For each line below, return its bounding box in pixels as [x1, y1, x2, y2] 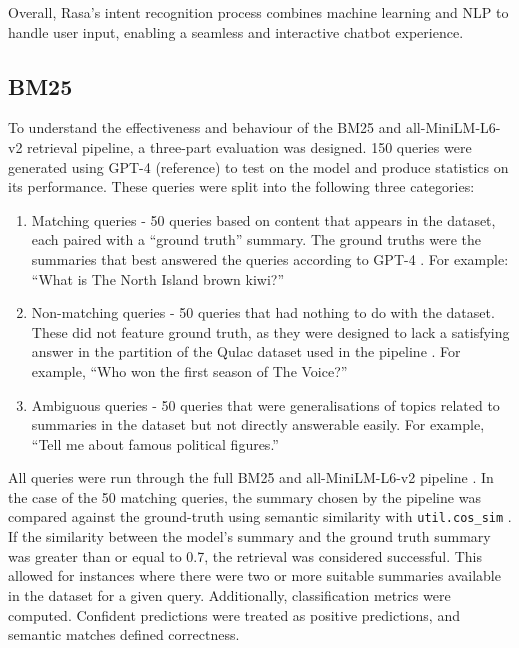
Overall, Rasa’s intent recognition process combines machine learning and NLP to [8, 2, 509, 22]
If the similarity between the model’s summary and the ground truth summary [8, 526, 491, 547]
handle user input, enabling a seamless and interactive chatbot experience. [8, 21, 464, 42]
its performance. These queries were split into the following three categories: [8, 176, 475, 197]
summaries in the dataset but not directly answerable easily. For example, [31, 414, 485, 435]
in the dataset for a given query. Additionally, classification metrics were [8, 584, 451, 605]
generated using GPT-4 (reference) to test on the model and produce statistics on [8, 156, 509, 177]
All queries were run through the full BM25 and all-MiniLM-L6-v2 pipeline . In [8, 467, 494, 488]
